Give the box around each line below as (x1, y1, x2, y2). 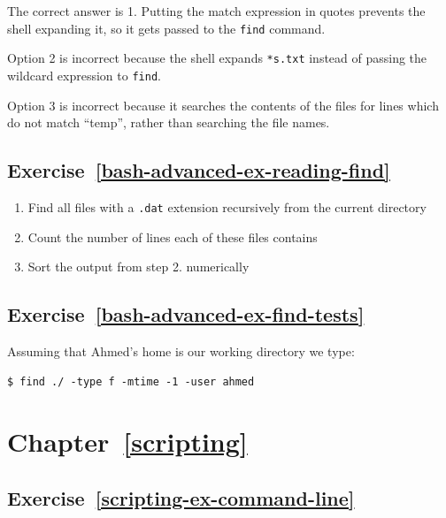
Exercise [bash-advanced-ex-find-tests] (7, 301, 365, 328)
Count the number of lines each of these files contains (27, 227, 318, 246)
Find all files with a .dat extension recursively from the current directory (27, 197, 427, 216)
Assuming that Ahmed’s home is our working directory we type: (7, 342, 355, 360)
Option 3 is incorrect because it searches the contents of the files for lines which (7, 95, 439, 114)
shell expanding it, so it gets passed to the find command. (7, 19, 326, 37)
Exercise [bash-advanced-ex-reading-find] (7, 156, 390, 184)
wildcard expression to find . (7, 65, 161, 84)
